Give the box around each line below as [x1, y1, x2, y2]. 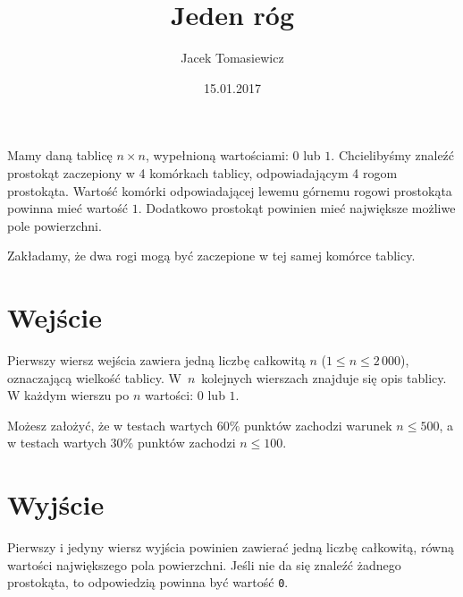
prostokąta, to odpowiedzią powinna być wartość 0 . [7, 573, 289, 592]
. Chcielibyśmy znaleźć [331, 146, 455, 165]
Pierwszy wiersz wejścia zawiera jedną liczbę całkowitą [7, 351, 306, 369]
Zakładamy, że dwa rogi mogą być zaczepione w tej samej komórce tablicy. [7, 246, 416, 265]
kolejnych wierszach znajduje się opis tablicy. [201, 368, 447, 387]
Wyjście [7, 486, 105, 523]
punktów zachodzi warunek [243, 415, 392, 434]
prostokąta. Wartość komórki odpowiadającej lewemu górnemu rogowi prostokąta [7, 181, 452, 200]
